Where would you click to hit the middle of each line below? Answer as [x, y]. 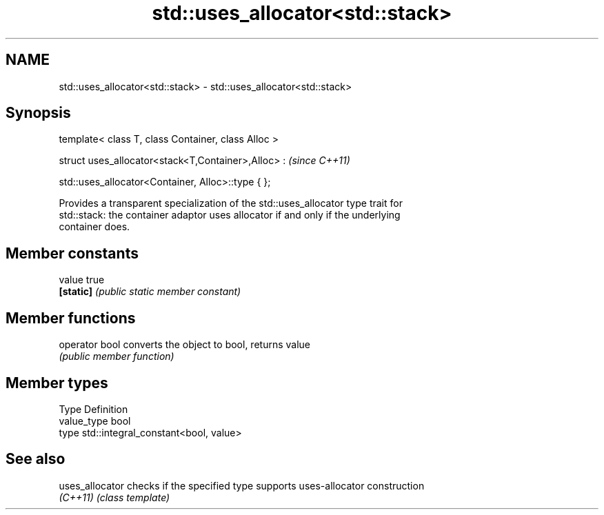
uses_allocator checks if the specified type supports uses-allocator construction [242, 485]
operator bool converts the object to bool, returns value [184, 345]
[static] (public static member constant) [150, 292]
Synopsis [38, 113]
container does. [94, 227]
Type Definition [93, 409]
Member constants [72, 253]
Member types [57, 383]
